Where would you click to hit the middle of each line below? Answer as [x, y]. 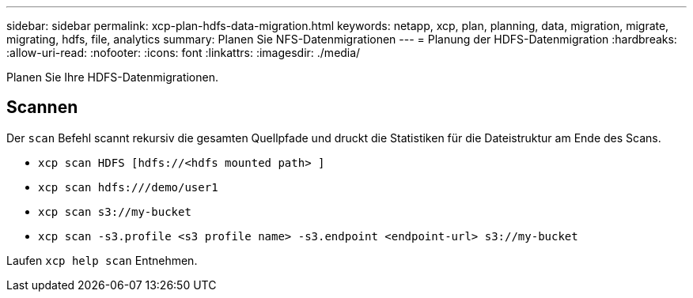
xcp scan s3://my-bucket [115, 211]
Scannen [42, 108]
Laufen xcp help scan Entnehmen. [102, 260]
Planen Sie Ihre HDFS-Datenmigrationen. [112, 77]
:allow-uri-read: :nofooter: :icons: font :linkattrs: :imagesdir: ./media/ [184, 53]
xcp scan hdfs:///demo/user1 [128, 187]
